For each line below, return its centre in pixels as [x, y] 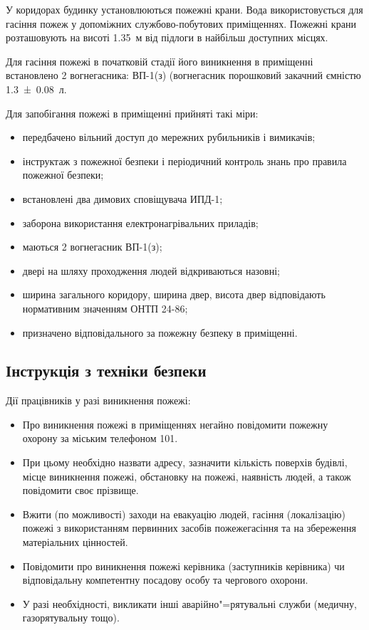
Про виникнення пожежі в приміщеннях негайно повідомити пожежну [175, 424]
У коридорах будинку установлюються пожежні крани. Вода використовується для [184, 9]
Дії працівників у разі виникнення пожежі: [98, 400]
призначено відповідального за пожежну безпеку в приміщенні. [160, 332]
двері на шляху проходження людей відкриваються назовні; [151, 270]
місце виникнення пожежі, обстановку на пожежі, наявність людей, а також [187, 476]
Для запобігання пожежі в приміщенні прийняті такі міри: [132, 113]
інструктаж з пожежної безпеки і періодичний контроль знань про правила [184, 161]
